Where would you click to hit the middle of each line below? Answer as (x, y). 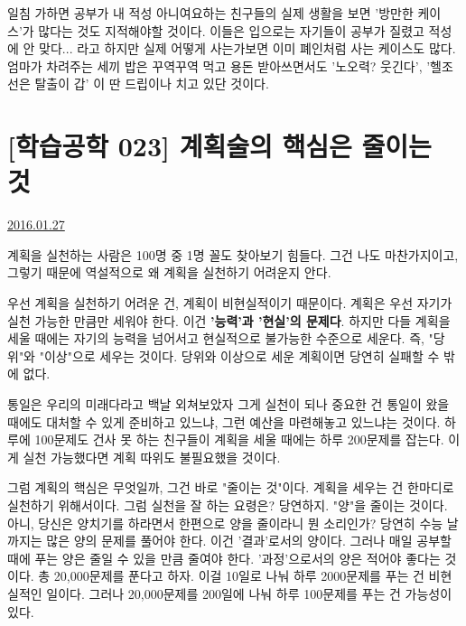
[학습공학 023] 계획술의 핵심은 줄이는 (219, 146)
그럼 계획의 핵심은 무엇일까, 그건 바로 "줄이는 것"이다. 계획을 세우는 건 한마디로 (231, 487)
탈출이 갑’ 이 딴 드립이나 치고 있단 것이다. (152, 84)
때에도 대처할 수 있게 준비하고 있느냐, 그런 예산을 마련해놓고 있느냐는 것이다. (224, 421)
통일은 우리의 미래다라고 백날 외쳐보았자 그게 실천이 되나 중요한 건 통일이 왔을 (228, 404)
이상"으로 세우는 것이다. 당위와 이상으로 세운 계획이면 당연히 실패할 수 (242, 355)
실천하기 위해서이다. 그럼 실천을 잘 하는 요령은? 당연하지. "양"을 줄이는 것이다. (228, 505)
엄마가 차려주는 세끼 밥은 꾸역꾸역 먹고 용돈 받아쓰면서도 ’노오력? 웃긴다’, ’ (219, 65)
